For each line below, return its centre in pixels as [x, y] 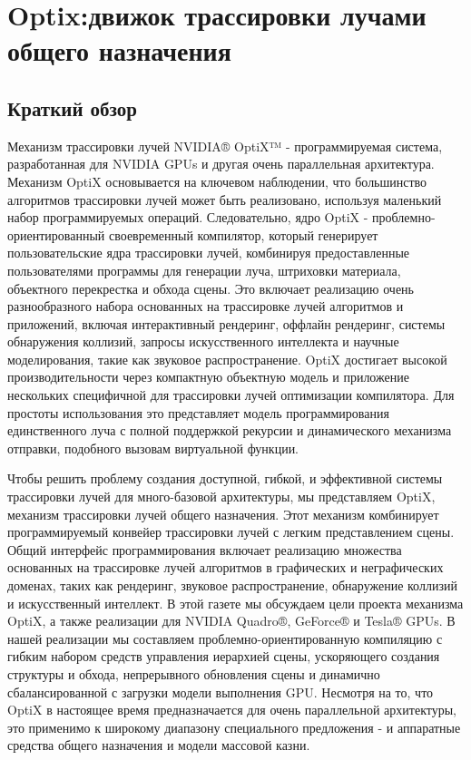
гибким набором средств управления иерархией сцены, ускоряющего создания [224, 656]
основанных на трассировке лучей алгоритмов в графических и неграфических [226, 567]
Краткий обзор [73, 107]
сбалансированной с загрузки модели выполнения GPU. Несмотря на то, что [221, 692]
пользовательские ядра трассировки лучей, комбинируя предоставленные [208, 253]
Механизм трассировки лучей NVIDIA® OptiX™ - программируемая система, [225, 146]
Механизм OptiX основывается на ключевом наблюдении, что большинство [217, 181]
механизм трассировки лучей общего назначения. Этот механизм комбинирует [223, 514]
